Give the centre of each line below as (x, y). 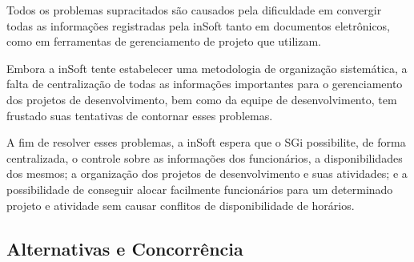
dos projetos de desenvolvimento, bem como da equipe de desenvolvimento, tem (202, 99)
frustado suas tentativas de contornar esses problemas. (140, 115)
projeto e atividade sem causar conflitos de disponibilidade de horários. (181, 205)
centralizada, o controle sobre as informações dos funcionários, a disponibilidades (205, 157)
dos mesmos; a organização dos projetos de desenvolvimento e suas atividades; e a (207, 173)
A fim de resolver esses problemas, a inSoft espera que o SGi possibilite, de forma (206, 142)
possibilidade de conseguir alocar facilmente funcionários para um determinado (200, 189)
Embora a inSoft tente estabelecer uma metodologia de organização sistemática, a (207, 68)
